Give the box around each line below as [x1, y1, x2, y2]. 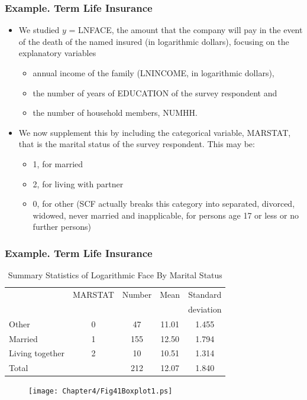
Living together [9, 347, 64, 359]
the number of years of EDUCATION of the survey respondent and [33, 86, 277, 99]
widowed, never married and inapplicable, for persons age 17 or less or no [33, 209, 299, 221]
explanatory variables [18, 47, 96, 59]
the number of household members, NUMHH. [33, 106, 198, 119]
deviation [188, 303, 222, 315]
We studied [18, 24, 60, 36]
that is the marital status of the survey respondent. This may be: [18, 138, 255, 150]
